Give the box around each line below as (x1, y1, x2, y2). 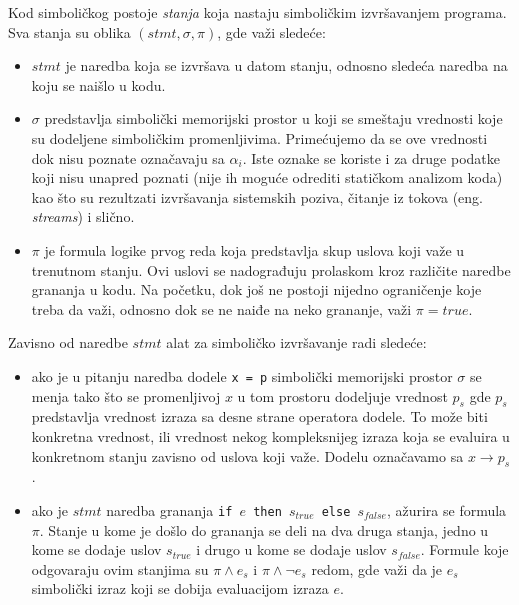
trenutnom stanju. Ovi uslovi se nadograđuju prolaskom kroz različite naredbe (31, 259, 511, 280)
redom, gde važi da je (311, 558, 443, 579)
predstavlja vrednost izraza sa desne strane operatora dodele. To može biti (31, 406, 488, 427)
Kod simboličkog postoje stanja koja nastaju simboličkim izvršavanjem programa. (8, 2, 507, 22)
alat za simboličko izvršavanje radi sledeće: (166, 332, 427, 353)
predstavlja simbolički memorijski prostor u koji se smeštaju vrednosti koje (44, 108, 503, 129)
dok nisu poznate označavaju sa (31, 147, 225, 168)
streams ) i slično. (31, 206, 135, 227)
